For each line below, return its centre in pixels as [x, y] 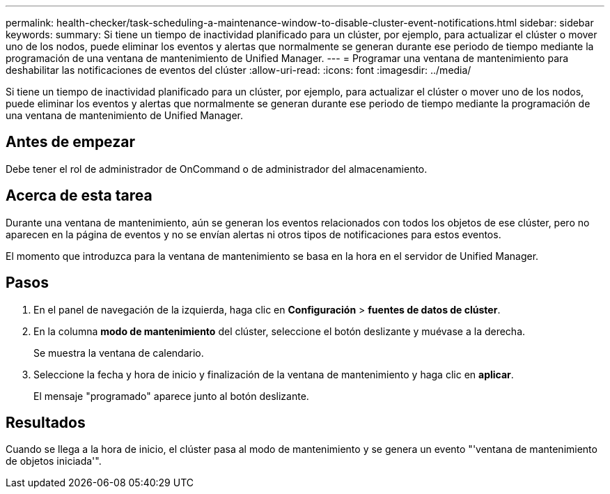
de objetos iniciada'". [54, 461]
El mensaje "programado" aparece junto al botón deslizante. [171, 396]
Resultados [46, 422]
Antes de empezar [70, 142]
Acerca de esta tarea [79, 196]
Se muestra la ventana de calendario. [119, 353]
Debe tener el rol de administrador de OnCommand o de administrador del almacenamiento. [217, 169]
